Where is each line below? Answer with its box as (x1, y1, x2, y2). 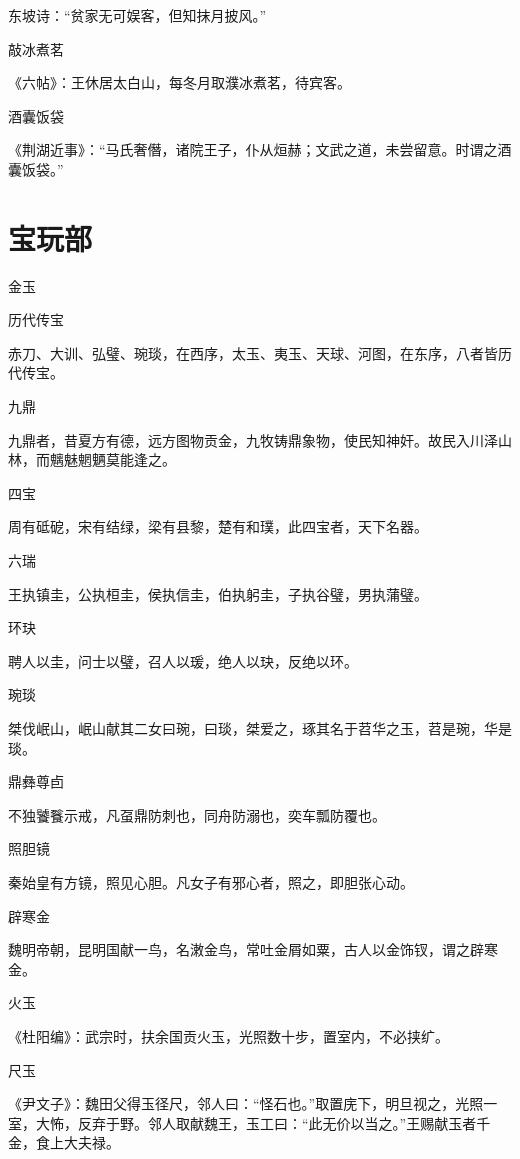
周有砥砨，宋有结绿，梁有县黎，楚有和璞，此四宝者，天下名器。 (8, 516, 428, 537)
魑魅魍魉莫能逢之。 (49, 449, 176, 470)
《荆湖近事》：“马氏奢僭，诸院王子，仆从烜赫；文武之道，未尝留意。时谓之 (8, 139, 498, 160)
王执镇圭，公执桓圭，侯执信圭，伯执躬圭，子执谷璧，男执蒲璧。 (8, 583, 428, 604)
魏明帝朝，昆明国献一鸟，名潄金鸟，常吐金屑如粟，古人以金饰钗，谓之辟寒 (8, 939, 498, 960)
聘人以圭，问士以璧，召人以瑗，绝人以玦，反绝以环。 (8, 650, 358, 671)
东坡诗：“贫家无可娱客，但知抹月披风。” (8, 5, 267, 25)
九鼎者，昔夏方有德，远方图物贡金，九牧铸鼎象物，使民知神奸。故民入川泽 (8, 429, 498, 450)
